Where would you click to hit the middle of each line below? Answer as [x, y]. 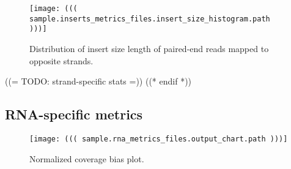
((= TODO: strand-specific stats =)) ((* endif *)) [98, 81]
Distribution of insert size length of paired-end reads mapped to [149, 48]
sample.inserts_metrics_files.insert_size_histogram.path [150, 19]
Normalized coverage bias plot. [87, 158]
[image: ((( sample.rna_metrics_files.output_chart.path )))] [159, 139]
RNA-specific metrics [74, 114]
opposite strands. [61, 60]
